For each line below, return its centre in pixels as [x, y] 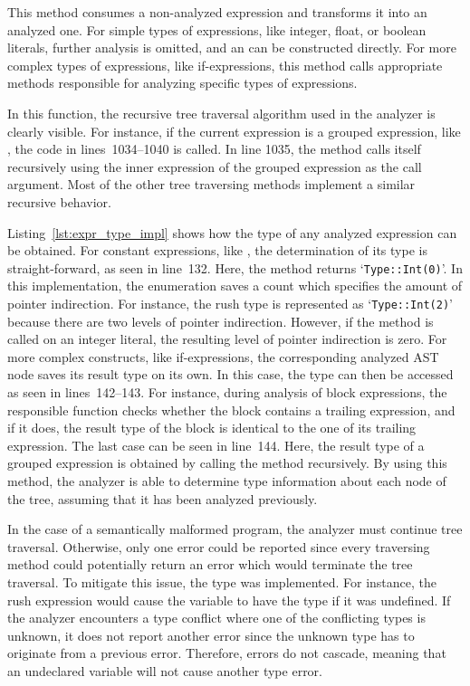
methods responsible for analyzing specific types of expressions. [182, 83]
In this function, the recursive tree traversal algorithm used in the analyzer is [221, 113]
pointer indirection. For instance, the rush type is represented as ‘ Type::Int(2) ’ [230, 303]
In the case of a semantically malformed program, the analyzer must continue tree [235, 529]
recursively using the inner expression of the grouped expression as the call [215, 166]
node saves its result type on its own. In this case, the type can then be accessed [230, 374]
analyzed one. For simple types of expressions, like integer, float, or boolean [217, 29]
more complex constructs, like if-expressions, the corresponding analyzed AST [223, 356]
